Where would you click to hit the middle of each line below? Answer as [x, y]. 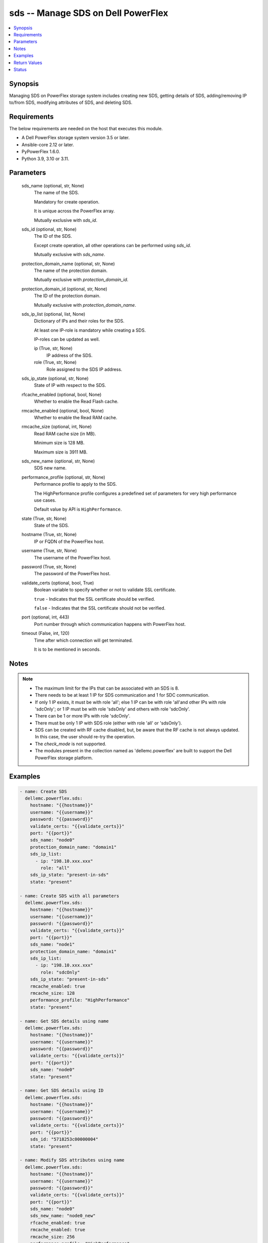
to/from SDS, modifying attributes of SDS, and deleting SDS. [71, 102]
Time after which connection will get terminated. [84, 640]
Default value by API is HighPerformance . [78, 509]
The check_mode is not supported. [71, 744]
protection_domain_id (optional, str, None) [65, 289]
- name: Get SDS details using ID [62, 1091]
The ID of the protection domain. [67, 296]
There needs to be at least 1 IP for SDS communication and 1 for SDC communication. [122, 695]
